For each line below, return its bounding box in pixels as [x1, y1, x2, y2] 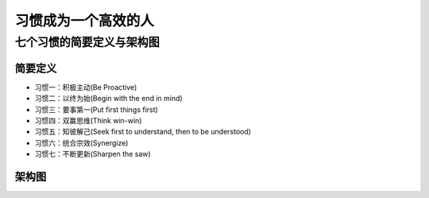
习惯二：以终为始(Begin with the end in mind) [34, 94, 183, 103]
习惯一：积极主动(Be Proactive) [34, 82, 137, 91]
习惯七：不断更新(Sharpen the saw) [34, 149, 151, 159]
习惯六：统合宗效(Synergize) [34, 138, 129, 147]
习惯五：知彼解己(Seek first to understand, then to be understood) [34, 127, 252, 137]
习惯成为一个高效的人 [14, 12, 155, 29]
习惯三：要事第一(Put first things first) [34, 104, 158, 115]
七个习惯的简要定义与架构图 [14, 35, 160, 49]
